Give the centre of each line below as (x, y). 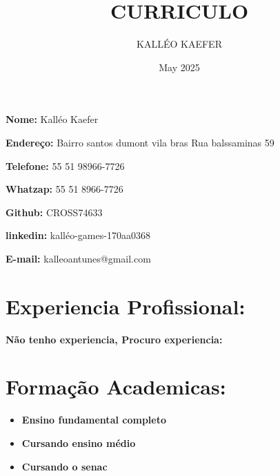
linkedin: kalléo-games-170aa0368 (78, 235)
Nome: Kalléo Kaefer (52, 119)
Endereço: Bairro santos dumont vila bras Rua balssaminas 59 (140, 142)
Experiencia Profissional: (126, 306)
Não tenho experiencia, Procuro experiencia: (114, 339)
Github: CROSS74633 (54, 212)
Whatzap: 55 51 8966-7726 (64, 189)
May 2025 (179, 67)
